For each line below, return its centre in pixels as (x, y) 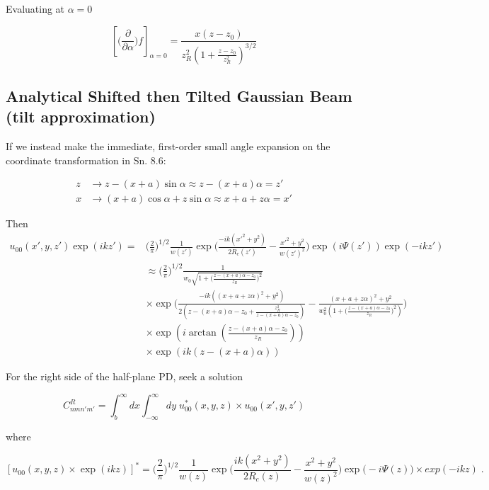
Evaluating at (35, 8)
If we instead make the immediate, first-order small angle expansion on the (168, 146)
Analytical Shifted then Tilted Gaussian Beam (179, 95)
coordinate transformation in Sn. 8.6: (86, 160)
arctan (202, 333)
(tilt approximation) (81, 116)
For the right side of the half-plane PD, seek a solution (124, 376)
